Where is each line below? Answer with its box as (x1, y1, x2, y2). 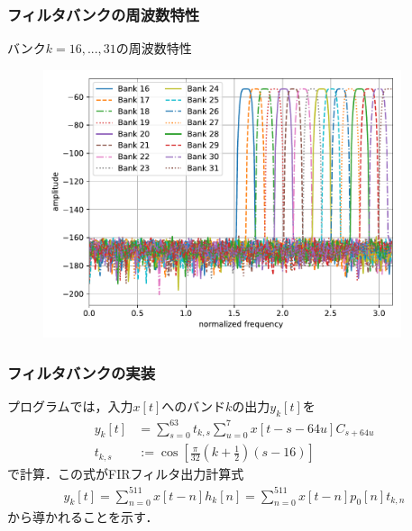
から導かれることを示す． (7, 508, 159, 526)
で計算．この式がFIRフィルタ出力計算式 (7, 464, 244, 483)
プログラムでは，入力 (7, 397, 133, 416)
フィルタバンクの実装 (7, 361, 156, 383)
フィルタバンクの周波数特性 (7, 3, 200, 25)
